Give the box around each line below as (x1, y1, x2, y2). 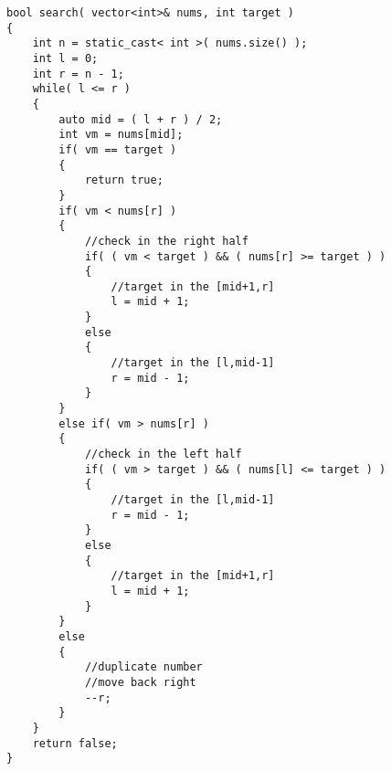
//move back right (84, 675, 196, 689)
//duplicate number (84, 660, 203, 674)
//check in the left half (84, 448, 242, 461)
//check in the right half (84, 234, 248, 248)
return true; (84, 174, 164, 187)
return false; (32, 736, 118, 750)
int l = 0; (32, 51, 99, 65)
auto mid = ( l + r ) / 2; (58, 112, 223, 126)
